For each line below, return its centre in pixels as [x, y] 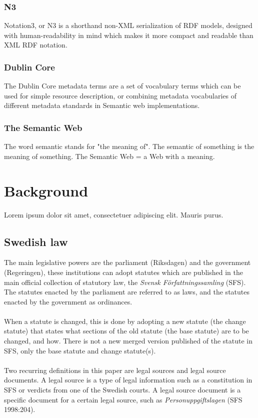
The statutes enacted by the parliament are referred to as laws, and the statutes [127, 292]
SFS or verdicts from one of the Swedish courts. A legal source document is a [122, 390]
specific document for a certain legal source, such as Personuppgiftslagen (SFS [123, 399]
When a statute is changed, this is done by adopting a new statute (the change [125, 321]
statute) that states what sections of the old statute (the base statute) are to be [126, 331]
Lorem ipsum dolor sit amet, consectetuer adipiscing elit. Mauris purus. [114, 214]
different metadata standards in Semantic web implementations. [102, 105]
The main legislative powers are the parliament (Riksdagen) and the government [127, 262]
